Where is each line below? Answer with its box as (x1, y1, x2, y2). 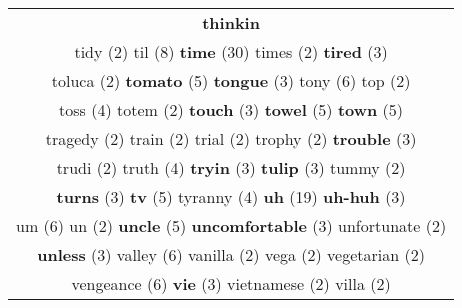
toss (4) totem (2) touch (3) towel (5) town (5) (59, 98, 404, 121)
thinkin (202, 11, 260, 34)
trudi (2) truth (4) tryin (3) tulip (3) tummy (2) (56, 156, 406, 179)
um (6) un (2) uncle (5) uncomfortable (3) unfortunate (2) (16, 214, 447, 237)
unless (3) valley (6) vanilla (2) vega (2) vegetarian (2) (37, 243, 425, 266)
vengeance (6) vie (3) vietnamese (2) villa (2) (71, 272, 391, 295)
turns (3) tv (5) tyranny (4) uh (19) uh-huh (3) (56, 185, 406, 208)
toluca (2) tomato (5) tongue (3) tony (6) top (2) (51, 69, 411, 92)
